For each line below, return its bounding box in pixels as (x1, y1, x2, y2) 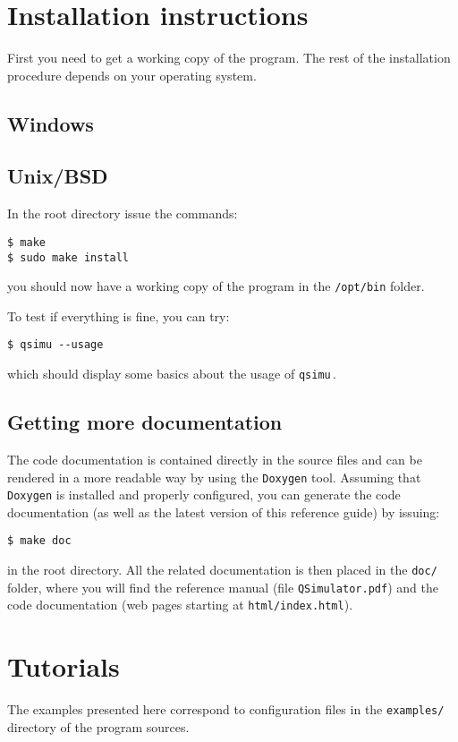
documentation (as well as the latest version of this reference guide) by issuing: (7, 502, 440, 521)
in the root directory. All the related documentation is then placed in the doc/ (7, 560, 437, 579)
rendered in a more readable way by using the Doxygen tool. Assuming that (7, 467, 421, 486)
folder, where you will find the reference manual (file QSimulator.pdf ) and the (7, 577, 438, 596)
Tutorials (7, 648, 120, 685)
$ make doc (7, 534, 72, 548)
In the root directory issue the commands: (7, 204, 238, 223)
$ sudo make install (7, 251, 130, 264)
